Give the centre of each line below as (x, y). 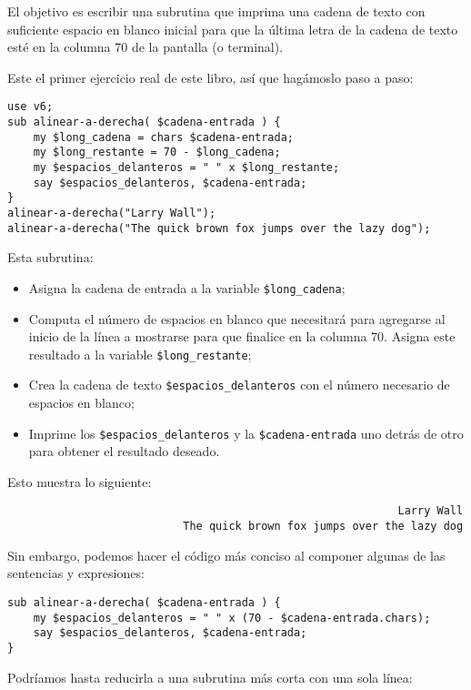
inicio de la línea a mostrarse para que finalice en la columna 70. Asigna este (242, 336)
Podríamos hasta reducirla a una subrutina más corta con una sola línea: (210, 677)
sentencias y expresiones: (76, 573)
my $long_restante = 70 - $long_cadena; (157, 152)
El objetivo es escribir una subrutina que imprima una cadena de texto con (216, 11)
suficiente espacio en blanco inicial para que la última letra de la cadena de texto (233, 29)
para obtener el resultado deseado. (124, 451)
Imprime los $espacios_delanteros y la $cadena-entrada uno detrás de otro (246, 433)
